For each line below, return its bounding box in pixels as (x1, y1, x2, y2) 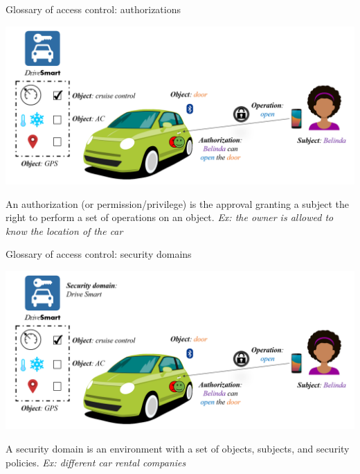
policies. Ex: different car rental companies (6, 455, 186, 469)
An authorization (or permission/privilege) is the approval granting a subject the (6, 196, 350, 211)
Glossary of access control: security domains (6, 247, 192, 261)
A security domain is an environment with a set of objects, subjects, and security (6, 441, 350, 455)
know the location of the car (6, 223, 123, 238)
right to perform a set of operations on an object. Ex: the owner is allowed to (6, 210, 334, 225)
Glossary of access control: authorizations (6, 2, 181, 16)
